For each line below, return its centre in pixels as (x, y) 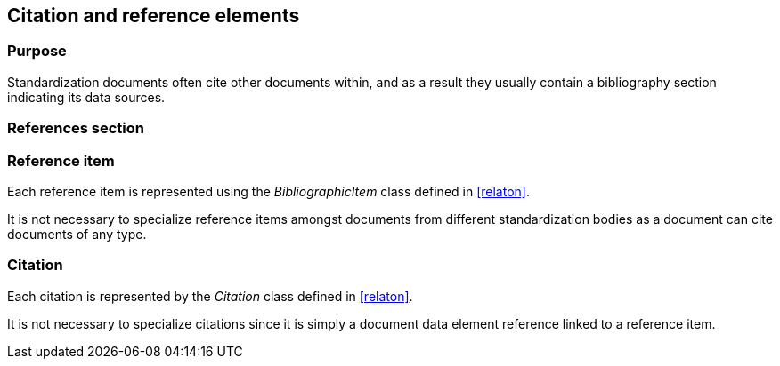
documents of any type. (77, 234)
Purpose (37, 51)
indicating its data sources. (86, 97)
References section (76, 128)
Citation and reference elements (154, 16)
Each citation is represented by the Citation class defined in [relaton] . (210, 296)
